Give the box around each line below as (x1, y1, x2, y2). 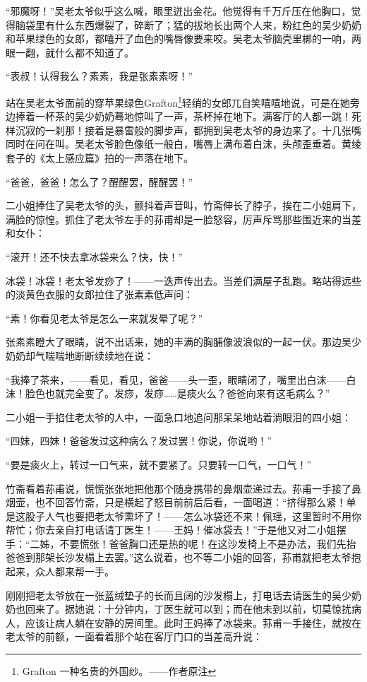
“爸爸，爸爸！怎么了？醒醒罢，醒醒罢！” (6, 174, 193, 189)
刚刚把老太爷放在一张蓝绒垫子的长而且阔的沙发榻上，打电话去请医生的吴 (6, 587, 342, 602)
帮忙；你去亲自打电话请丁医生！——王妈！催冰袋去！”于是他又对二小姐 (6, 522, 337, 537)
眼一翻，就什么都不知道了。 (6, 45, 134, 59)
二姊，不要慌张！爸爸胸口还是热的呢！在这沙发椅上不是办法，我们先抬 (30, 536, 356, 551)
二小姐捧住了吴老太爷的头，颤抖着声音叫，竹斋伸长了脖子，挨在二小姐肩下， (6, 198, 361, 213)
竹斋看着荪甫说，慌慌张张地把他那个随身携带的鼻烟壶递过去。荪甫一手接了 (6, 481, 351, 495)
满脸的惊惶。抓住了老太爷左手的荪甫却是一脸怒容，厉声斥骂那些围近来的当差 (6, 211, 361, 226)
